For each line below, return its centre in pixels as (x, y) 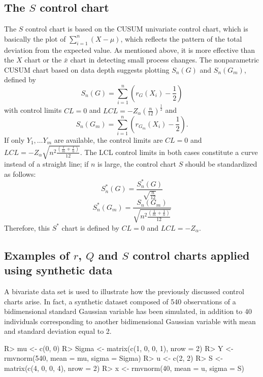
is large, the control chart (137, 164)
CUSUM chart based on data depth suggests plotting (87, 69)
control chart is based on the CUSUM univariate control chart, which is (137, 29)
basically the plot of (35, 38)
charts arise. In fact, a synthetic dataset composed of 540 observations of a (120, 301)
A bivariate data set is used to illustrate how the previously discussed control (124, 291)
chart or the (43, 60)
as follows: (20, 174)
